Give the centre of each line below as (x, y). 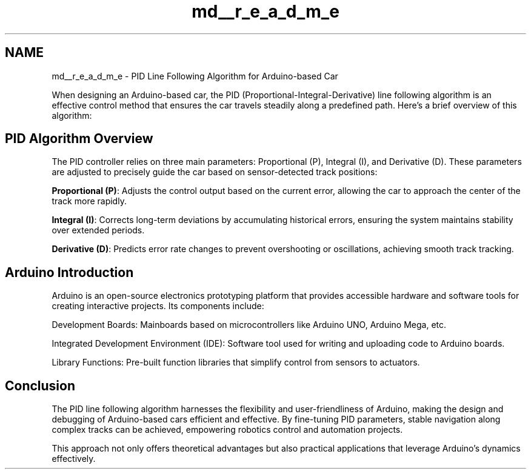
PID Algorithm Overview (79, 139)
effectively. (74, 459)
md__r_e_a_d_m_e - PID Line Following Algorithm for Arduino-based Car (195, 76)
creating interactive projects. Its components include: (158, 306)
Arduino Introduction (69, 272)
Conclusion (40, 386)
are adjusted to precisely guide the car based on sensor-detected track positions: (215, 172)
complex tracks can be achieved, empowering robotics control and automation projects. (227, 430)
